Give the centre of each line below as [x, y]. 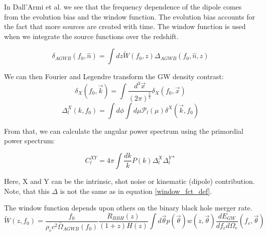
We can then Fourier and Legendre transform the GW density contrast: [114, 76]
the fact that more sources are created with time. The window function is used [125, 26]
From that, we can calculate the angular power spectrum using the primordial [124, 131]
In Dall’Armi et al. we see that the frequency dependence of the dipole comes [123, 7]
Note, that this [27, 191]
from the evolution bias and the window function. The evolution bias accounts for [130, 16]
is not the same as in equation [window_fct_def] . [136, 191]
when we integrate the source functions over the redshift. [91, 36]
